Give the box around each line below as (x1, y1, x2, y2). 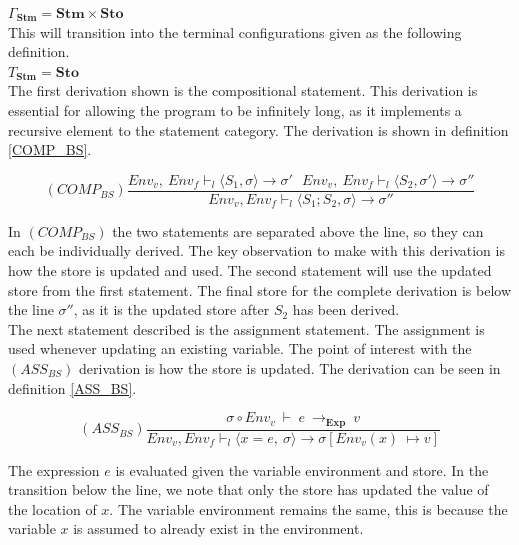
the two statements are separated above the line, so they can (112, 220, 484, 241)
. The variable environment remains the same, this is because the (109, 498, 508, 519)
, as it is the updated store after (73, 299, 270, 320)
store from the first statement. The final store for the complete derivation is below (8, 279, 512, 300)
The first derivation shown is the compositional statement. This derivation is (8, 80, 478, 101)
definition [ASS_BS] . (8, 377, 137, 398)
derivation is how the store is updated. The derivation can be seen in (79, 357, 501, 378)
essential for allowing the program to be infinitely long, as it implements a (8, 99, 462, 120)
